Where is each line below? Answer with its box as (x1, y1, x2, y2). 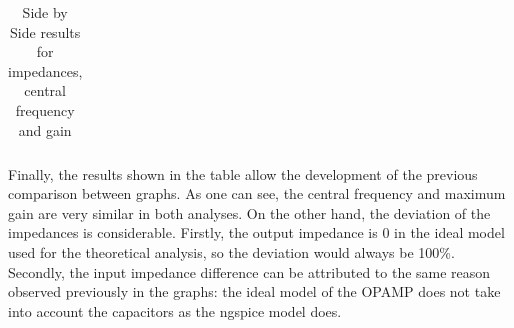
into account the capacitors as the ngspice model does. (8, 300, 342, 321)
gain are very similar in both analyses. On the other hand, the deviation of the (8, 202, 491, 223)
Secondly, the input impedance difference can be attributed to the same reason (8, 261, 491, 282)
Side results (10, 21, 81, 42)
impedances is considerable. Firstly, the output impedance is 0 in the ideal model (8, 222, 505, 243)
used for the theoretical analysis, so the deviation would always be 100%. (8, 242, 455, 263)
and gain (18, 119, 72, 140)
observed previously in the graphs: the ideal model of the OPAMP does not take (8, 281, 501, 302)
